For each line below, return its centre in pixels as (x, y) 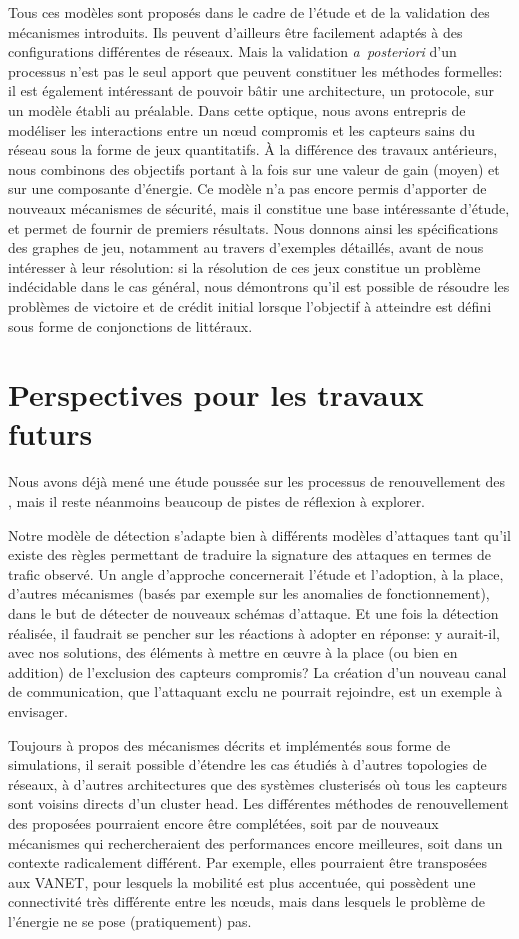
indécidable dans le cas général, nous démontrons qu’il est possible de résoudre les (259, 286)
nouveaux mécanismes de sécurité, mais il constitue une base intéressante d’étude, (259, 207)
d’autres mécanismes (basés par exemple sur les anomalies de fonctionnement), (249, 593)
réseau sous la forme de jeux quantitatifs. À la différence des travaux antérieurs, (253, 149)
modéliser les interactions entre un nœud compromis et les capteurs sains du (242, 129)
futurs (50, 433)
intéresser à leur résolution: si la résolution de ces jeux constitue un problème (244, 266)
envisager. (38, 710)
